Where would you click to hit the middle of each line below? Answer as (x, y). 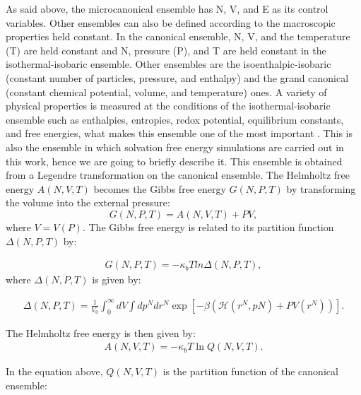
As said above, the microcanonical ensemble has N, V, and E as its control (167, 8)
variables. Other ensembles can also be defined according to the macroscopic (171, 22)
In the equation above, (54, 371)
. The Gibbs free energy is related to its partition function (208, 226)
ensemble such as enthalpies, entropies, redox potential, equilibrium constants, (175, 119)
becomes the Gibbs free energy (160, 188)
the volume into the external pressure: (88, 202)
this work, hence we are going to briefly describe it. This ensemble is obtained (174, 161)
